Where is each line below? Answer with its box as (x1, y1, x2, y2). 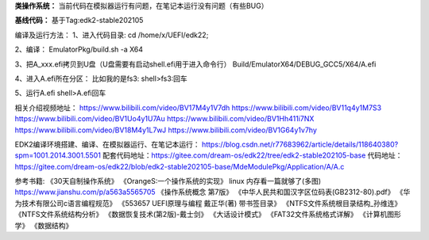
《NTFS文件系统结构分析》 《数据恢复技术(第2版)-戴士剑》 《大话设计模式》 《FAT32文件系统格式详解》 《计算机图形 (14, 210, 401, 219)
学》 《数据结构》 (14, 220, 73, 230)
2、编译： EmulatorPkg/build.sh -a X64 (14, 44, 143, 55)
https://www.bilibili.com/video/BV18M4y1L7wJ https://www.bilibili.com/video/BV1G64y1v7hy (14, 125, 318, 135)
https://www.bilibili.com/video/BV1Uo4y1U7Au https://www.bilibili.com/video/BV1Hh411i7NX (14, 114, 315, 124)
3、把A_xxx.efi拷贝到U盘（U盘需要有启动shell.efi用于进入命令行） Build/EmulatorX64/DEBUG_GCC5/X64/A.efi (14, 59, 377, 69)
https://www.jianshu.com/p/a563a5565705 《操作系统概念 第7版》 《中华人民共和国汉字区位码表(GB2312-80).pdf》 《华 (14, 187, 411, 197)
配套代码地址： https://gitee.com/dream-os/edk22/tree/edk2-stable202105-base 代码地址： (102, 150, 403, 160)
